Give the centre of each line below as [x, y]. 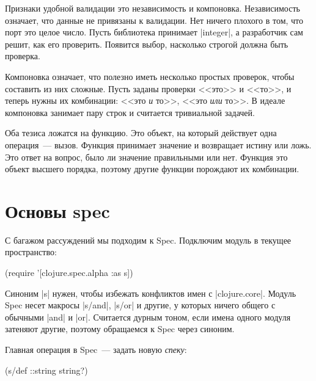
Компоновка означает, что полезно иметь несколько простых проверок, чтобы [150, 76]
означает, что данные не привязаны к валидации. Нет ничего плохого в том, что [154, 20]
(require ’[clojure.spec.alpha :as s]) [69, 273]
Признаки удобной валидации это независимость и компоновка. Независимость [152, 8]
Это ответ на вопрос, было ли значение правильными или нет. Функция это [146, 157]
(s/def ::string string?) [46, 370]
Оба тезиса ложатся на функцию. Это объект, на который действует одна [141, 133]
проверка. [23, 56]
